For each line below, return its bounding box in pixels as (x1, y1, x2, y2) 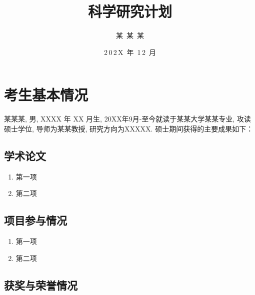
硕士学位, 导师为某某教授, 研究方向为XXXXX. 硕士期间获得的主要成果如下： (4, 123, 253, 133)
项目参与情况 (4, 212, 67, 228)
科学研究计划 (87, 1, 172, 21)
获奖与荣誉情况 (4, 277, 77, 292)
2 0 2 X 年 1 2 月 (104, 46, 156, 57)
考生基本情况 (4, 84, 88, 105)
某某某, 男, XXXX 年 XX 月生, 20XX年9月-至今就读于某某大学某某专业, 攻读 (4, 113, 251, 124)
